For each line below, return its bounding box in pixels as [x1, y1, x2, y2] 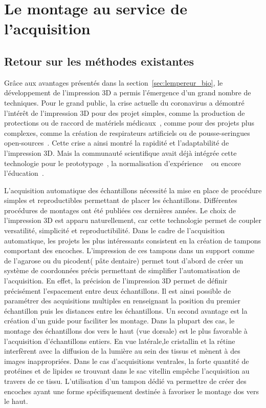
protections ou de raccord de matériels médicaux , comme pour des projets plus [4, 117, 255, 128]
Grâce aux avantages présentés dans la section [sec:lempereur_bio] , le [4, 77, 223, 88]
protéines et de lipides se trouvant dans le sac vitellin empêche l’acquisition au [4, 365, 250, 376]
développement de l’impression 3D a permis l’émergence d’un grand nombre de [4, 87, 251, 98]
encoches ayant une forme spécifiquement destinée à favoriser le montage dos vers [4, 385, 259, 396]
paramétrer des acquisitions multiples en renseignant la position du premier [4, 295, 240, 306]
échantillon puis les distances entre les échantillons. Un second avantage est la [4, 305, 248, 316]
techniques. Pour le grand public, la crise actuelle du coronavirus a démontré [4, 97, 245, 108]
